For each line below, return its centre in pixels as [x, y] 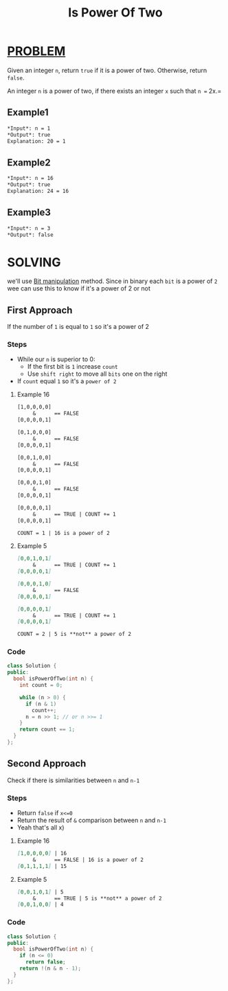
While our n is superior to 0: [56, 359]
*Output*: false [30, 235]
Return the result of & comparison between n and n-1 [92, 820]
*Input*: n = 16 [30, 179]
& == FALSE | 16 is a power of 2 [88, 860]
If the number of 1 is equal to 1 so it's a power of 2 [78, 327]
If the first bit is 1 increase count [72, 367]
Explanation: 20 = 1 [37, 141]
